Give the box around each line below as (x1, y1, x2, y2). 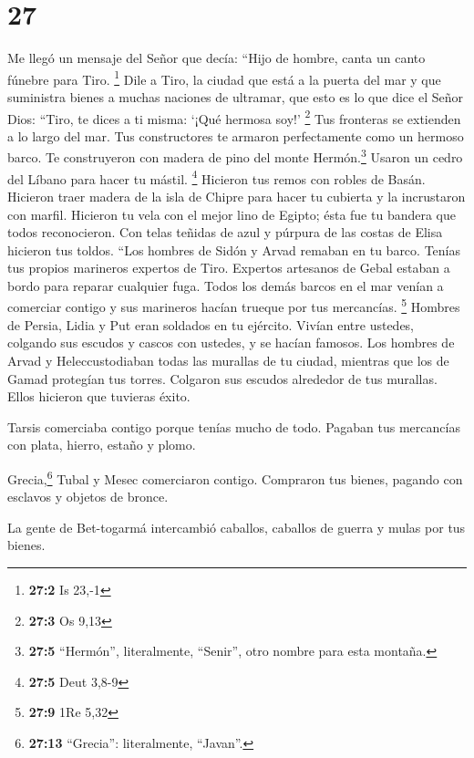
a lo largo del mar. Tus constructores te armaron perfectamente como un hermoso (7, 126, 464, 145)
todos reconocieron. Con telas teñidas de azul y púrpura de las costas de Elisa (7, 223, 443, 242)
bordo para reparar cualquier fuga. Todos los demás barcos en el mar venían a (7, 275, 444, 295)
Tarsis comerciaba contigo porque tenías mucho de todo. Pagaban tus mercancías (7, 417, 460, 436)
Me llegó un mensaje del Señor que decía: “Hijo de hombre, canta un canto (7, 48, 426, 67)
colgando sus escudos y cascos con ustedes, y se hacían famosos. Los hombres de (7, 333, 455, 352)
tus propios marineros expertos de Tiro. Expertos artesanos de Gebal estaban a (7, 258, 450, 277)
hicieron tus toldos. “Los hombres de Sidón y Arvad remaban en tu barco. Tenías (7, 240, 460, 259)
